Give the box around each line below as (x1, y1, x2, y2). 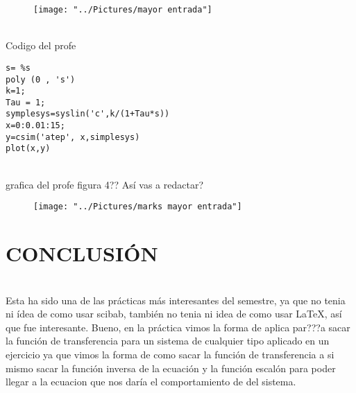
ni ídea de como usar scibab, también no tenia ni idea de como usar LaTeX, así (6, 306, 342, 321)
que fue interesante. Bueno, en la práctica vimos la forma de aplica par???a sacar (6, 320, 350, 334)
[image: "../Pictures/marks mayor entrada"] (33, 202, 242, 212)
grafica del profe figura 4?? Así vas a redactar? (6, 177, 203, 191)
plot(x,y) (6, 143, 51, 154)
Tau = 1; (6, 97, 46, 107)
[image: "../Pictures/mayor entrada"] (33, 5, 212, 15)
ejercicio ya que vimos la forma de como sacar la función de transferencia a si (6, 347, 334, 362)
